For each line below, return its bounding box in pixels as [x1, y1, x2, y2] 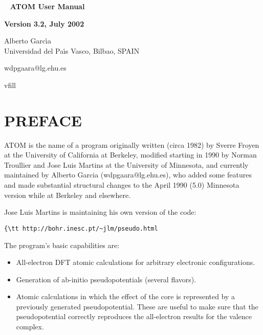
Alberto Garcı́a [4, 35, 51, 46]
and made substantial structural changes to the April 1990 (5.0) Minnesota [4, 180, 239, 190]
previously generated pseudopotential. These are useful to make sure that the [16, 301, 258, 311]
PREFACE [4, 109, 82, 130]
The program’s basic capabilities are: [4, 239, 120, 250]
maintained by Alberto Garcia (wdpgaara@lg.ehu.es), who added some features [4, 169, 252, 180]
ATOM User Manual [10, 1, 85, 11]
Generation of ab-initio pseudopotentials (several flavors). [16, 274, 196, 284]
